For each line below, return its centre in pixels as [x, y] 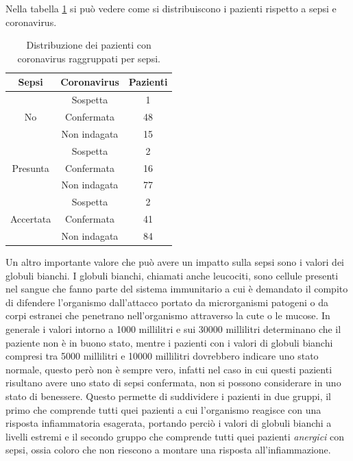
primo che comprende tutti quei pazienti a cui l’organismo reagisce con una [163, 409]
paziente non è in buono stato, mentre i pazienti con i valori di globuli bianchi [169, 342]
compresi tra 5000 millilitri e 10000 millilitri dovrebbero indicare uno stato [162, 356]
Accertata [31, 219]
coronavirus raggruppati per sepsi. [89, 58]
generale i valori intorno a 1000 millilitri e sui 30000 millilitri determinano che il [173, 329]
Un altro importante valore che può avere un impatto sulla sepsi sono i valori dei [175, 262]
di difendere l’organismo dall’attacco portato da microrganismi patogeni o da [167, 302]
